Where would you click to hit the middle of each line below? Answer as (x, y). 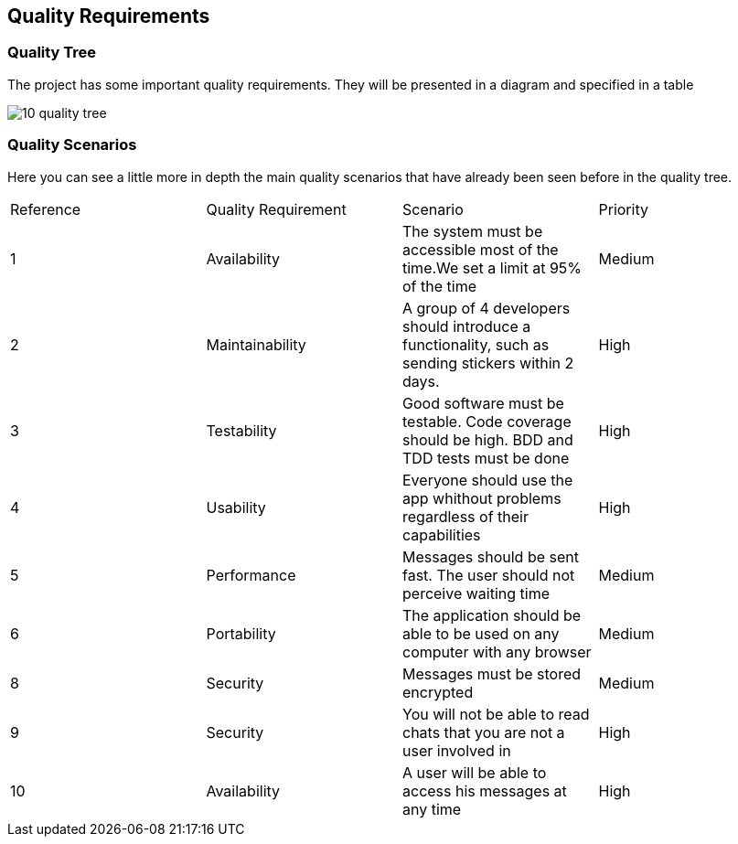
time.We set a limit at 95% (492, 267)
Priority (623, 209)
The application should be (492, 615)
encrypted (438, 692)
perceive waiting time (476, 593)
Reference (46, 209)
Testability (241, 430)
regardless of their (465, 516)
